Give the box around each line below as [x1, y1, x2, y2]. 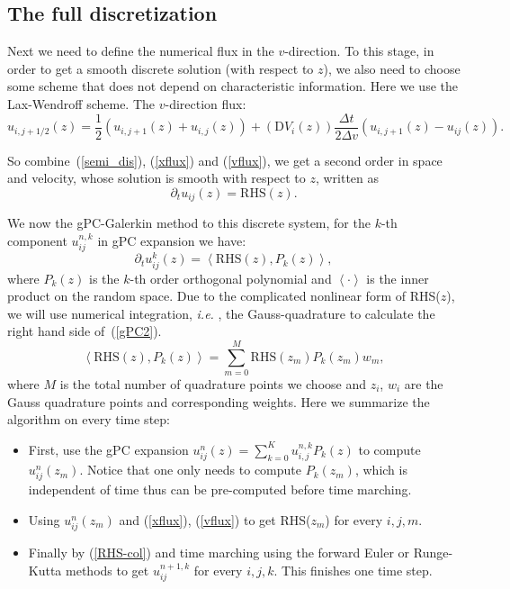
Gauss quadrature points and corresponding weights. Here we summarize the [7, 392, 430, 411]
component [7, 231, 67, 249]
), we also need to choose [323, 59, 461, 77]
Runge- [413, 543, 453, 562]
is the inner [366, 268, 429, 287]
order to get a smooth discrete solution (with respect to [7, 59, 314, 77]
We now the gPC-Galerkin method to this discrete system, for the [7, 213, 371, 232]
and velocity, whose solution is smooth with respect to [7, 168, 306, 187]
